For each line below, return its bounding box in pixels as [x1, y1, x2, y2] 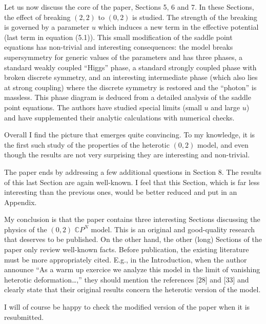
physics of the [4, 224, 47, 234]
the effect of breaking [4, 11, 71, 22]
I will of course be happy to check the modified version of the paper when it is [4, 301, 250, 312]
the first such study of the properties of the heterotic [4, 139, 170, 150]
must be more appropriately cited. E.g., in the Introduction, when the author [4, 254, 247, 265]
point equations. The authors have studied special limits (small [4, 102, 202, 112]
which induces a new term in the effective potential [98, 22, 259, 32]
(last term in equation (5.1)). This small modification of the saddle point [4, 31, 233, 42]
